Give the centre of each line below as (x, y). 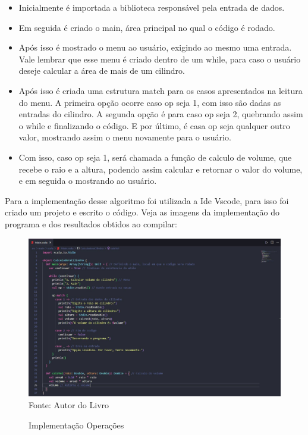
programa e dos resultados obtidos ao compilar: (91, 223)
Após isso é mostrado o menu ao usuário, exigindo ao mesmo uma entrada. (155, 47)
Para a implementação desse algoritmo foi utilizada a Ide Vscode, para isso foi (147, 200)
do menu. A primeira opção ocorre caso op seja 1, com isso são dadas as (150, 102)
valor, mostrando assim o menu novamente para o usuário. (125, 137)
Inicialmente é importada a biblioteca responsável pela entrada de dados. (152, 7)
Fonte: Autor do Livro (69, 404)
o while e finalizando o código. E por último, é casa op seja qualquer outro (154, 125)
